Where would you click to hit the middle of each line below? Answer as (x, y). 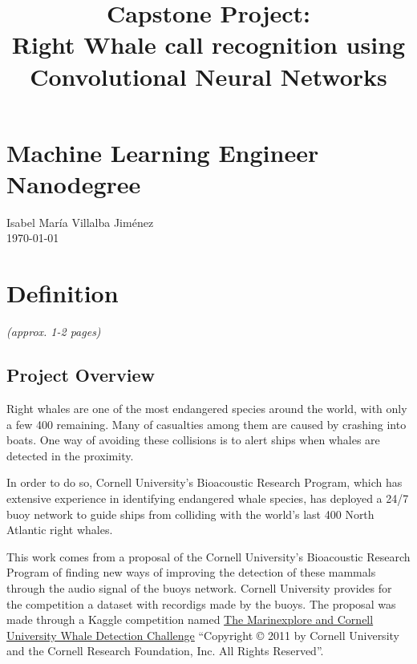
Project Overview (81, 375)
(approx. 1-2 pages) (54, 332)
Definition (63, 293)
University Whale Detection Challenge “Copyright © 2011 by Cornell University (203, 635)
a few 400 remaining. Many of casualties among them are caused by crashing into (206, 424)
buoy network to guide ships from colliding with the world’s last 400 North (190, 514)
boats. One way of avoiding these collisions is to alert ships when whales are (193, 440)
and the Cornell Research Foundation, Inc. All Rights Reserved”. (165, 651)
